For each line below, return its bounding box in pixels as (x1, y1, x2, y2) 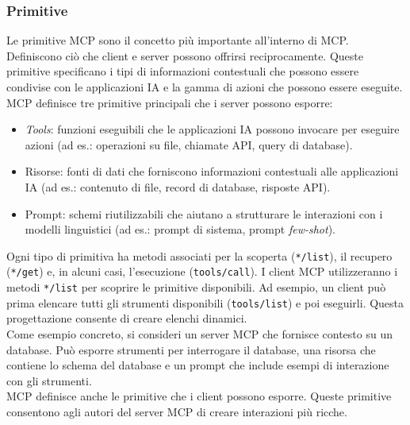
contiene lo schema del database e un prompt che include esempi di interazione (6, 357, 389, 373)
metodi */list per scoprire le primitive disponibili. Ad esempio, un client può (6, 279, 386, 296)
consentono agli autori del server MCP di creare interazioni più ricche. (6, 403, 347, 419)
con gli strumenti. (6, 372, 92, 388)
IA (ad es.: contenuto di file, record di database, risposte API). (25, 178, 331, 195)
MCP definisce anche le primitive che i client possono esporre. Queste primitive (6, 388, 392, 404)
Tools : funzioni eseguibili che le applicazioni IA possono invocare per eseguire (25, 121, 400, 137)
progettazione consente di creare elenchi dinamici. (6, 310, 247, 326)
